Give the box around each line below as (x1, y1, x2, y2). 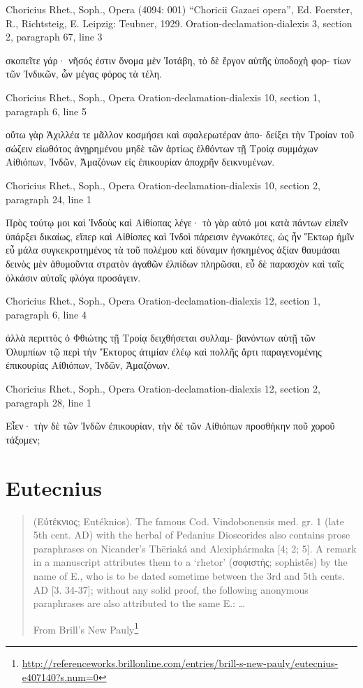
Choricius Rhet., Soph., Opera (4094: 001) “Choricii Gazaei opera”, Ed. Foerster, (6, 2, 353, 16)
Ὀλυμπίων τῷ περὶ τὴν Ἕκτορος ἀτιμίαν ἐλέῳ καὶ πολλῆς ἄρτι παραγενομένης (6, 344, 322, 358)
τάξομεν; (6, 432, 40, 446)
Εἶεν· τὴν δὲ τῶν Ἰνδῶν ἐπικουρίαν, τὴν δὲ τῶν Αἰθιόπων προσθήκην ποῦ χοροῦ (6, 418, 335, 433)
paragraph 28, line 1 (6, 395, 91, 409)
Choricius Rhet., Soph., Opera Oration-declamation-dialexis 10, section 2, (6, 177, 320, 192)
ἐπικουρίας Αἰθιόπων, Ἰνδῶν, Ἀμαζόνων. (6, 358, 170, 372)
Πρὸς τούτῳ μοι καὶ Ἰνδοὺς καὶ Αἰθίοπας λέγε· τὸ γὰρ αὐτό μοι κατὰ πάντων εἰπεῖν (6, 215, 348, 230)
